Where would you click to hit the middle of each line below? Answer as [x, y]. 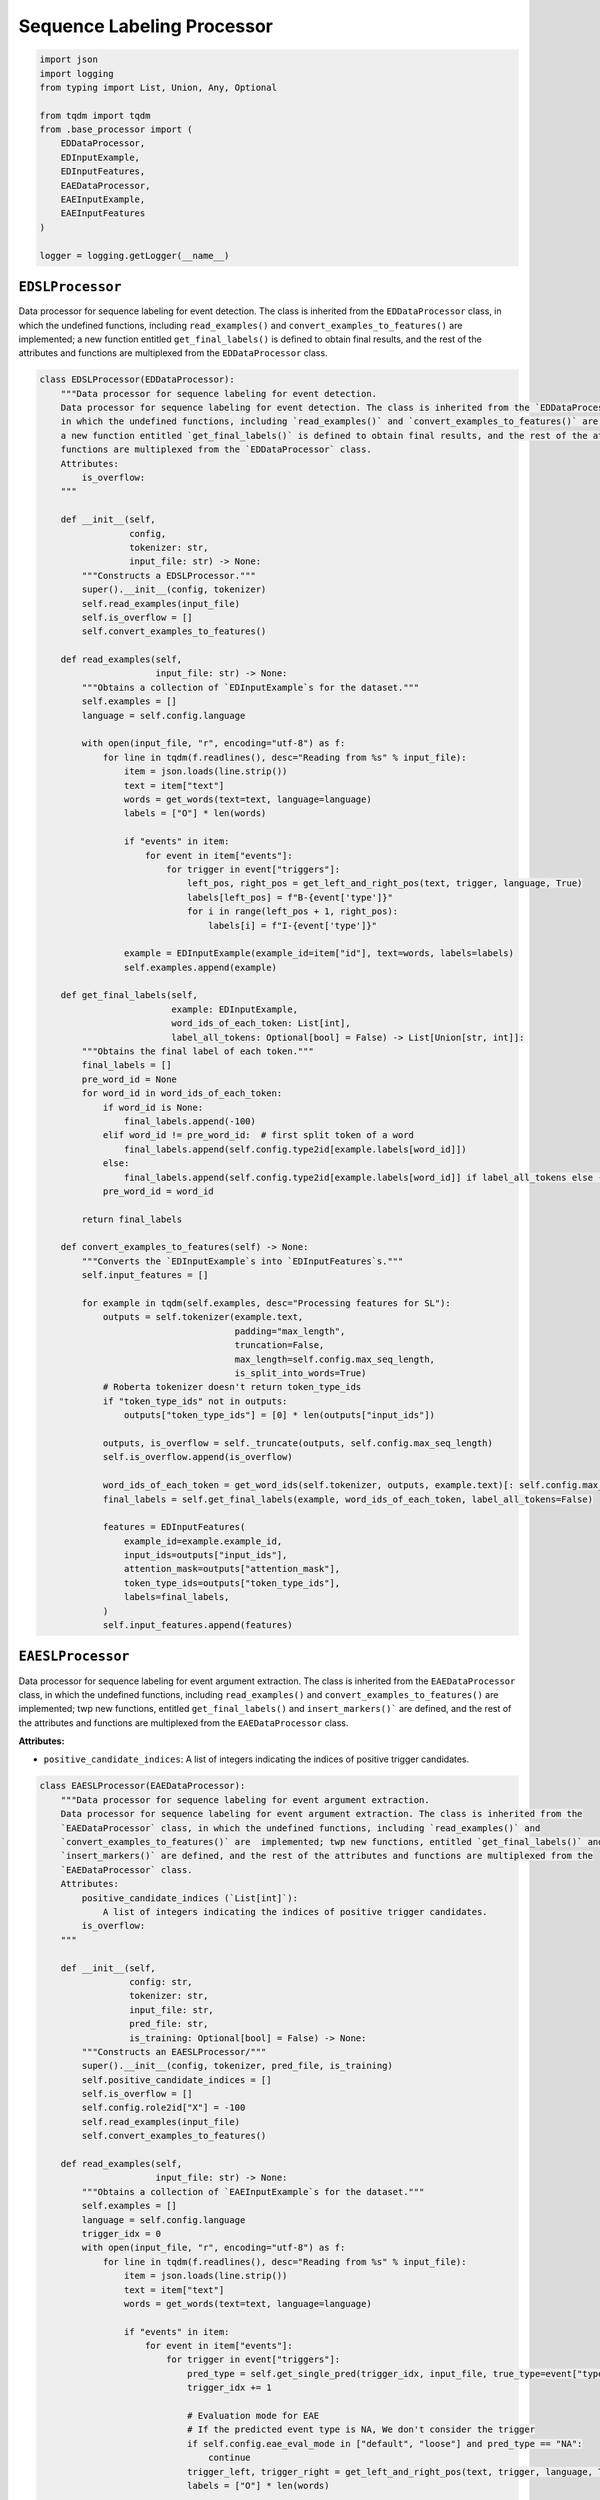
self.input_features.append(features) [198, 1625]
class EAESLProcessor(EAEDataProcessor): [142, 1786]
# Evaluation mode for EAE [253, 2416]
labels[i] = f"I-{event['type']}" [293, 925]
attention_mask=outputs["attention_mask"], [232, 1569]
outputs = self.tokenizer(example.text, [203, 1317]
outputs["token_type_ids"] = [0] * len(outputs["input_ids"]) [279, 1415]
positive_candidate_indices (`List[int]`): [190, 1898]
